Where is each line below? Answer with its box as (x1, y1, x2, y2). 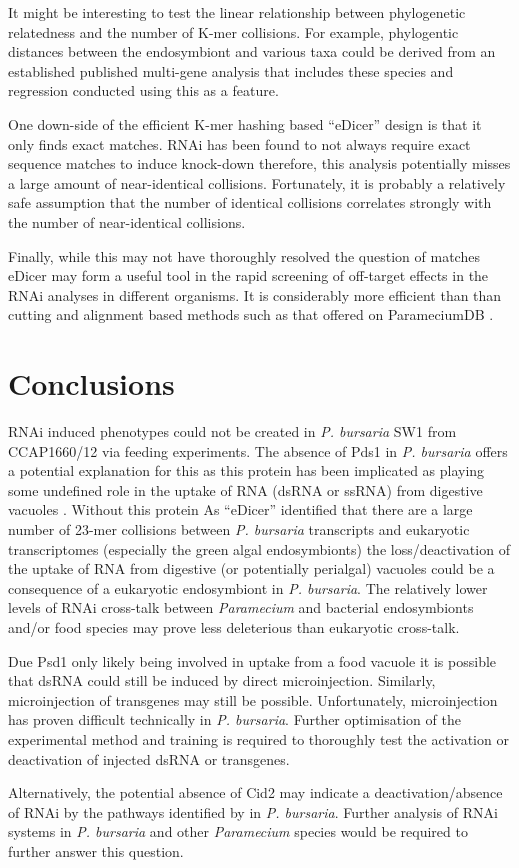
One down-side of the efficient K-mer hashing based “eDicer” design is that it (8, 113, 482, 134)
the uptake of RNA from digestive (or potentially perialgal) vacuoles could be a (8, 558, 495, 579)
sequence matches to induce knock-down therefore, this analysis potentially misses (8, 153, 511, 174)
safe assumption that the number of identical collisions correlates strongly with (8, 192, 492, 213)
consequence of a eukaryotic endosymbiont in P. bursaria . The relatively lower (8, 577, 488, 598)
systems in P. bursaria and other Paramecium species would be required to (8, 821, 468, 842)
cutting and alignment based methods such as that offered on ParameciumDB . (8, 304, 494, 325)
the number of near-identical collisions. (8, 211, 246, 232)
